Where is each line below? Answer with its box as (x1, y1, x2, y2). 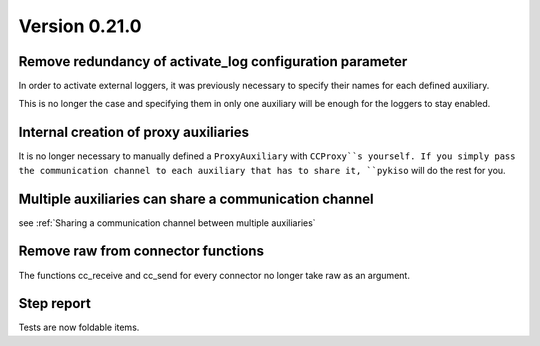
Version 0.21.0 (18, 15, 142, 37)
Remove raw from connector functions (18, 243, 265, 260)
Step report (18, 295, 92, 312)
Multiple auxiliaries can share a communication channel (18, 190, 374, 207)
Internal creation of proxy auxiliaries (18, 124, 250, 141)
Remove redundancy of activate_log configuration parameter (18, 53, 408, 70)
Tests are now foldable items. (18, 321, 140, 334)
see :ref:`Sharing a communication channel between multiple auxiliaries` (18, 216, 316, 229)
